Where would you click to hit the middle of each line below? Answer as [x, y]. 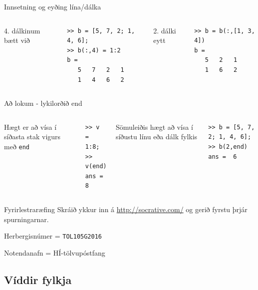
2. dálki [165, 30]
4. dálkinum [22, 30]
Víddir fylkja [38, 279]
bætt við [17, 40]
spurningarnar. [26, 219]
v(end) [96, 166]
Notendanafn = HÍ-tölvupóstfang [55, 252]
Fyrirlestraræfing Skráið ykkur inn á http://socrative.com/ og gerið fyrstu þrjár [126, 209]
